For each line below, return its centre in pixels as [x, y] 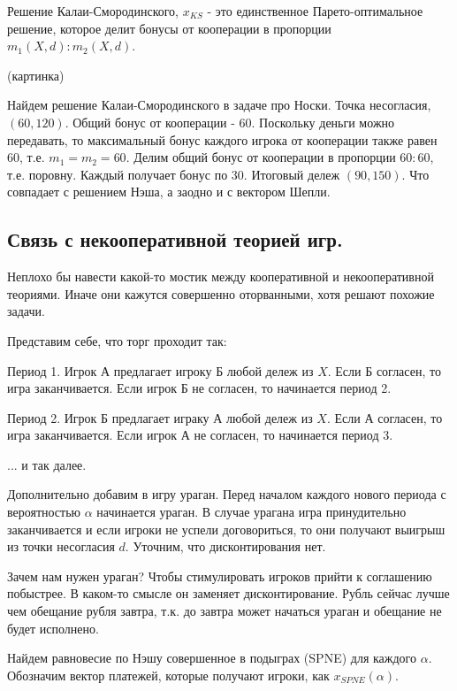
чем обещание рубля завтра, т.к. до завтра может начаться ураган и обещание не [225, 611]
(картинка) [36, 75]
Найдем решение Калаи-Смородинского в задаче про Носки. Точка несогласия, [219, 105]
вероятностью [44, 512]
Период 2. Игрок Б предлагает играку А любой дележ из [160, 417]
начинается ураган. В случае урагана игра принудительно [251, 512]
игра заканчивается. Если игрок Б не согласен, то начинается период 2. [199, 388]
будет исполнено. [53, 628]
